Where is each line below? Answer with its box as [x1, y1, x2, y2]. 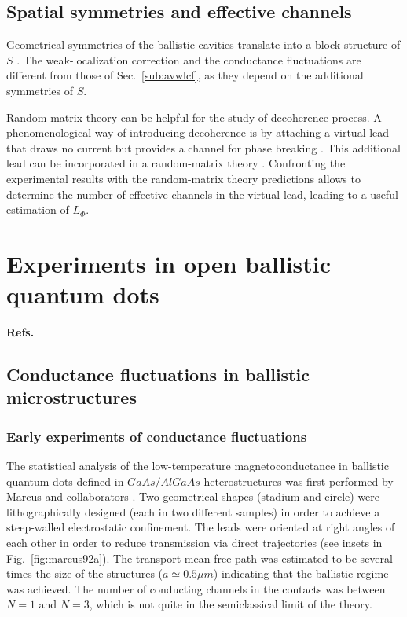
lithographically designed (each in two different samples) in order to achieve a [6, 503, 380, 520]
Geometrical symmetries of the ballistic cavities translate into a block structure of [6, 36, 401, 53]
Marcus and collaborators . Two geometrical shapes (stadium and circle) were [6, 488, 380, 505]
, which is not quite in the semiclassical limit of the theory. [89, 596, 372, 612]
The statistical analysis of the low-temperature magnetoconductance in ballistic [6, 457, 389, 474]
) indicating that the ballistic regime [213, 565, 389, 582]
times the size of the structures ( [6, 565, 163, 582]
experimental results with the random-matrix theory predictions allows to [6, 170, 361, 186]
